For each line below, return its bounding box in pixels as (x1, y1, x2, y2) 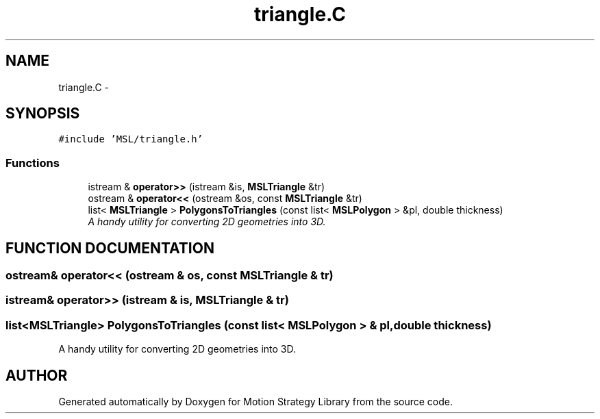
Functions (5, 155, 60, 170)
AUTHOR (5, 366, 68, 384)
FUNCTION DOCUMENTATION (5, 239, 214, 257)
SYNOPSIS (5, 105, 80, 123)
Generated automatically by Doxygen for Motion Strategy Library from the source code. (58, 396, 453, 407)
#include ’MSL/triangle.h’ (58, 134, 203, 145)
